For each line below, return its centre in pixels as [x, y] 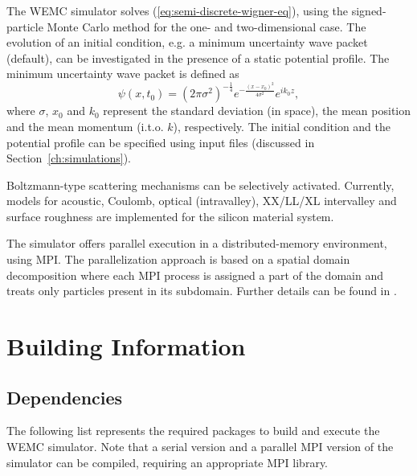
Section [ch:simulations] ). [69, 158]
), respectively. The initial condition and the [282, 126]
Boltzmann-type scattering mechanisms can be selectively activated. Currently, [200, 185]
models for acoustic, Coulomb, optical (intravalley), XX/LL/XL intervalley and [202, 201]
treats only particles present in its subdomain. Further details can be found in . [202, 291]
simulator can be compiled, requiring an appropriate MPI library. [168, 462]
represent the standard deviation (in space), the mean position [257, 111]
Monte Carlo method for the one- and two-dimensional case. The [206, 26]
